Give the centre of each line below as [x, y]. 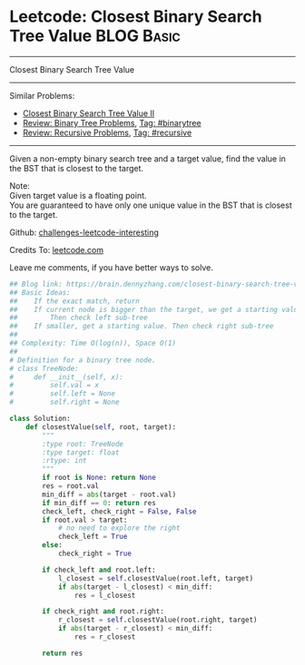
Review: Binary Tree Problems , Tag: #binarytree [112, 122]
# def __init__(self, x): [67, 377]
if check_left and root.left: [99, 570]
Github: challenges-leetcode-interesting [84, 232]
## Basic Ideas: [40, 292]
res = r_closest [105, 637]
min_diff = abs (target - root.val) [109, 494]
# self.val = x [54, 386]
